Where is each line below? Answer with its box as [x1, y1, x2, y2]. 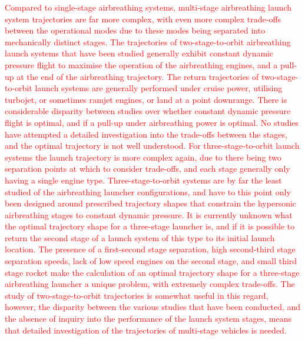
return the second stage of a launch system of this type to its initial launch [5, 231, 275, 244]
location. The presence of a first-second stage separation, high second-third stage [5, 243, 296, 255]
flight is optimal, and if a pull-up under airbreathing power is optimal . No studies [5, 116, 299, 128]
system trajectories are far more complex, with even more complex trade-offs [5, 12, 281, 25]
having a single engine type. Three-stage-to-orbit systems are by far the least [5, 174, 282, 186]
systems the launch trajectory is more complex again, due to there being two [5, 151, 281, 163]
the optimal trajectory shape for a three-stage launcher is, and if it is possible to [5, 220, 295, 232]
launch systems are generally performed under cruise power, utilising [35, 82, 283, 94]
